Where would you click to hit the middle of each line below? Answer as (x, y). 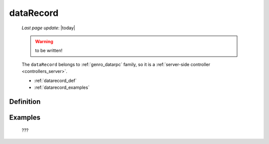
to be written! (49, 51)
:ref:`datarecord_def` (55, 80)
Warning (44, 41)
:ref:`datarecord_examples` (62, 87)
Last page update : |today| (49, 28)
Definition (25, 102)
